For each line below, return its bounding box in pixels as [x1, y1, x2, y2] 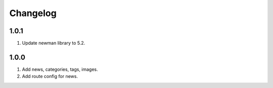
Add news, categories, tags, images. [22, 66, 98, 72]
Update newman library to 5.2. [22, 40, 85, 46]
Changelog [9, 8, 57, 19]
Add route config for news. [22, 73, 78, 79]
